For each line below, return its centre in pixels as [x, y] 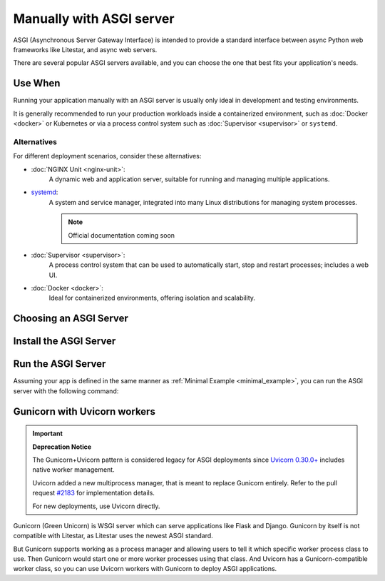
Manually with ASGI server [94, 19]
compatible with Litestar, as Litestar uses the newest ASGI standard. [113, 536]
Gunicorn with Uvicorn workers [84, 411]
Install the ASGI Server [65, 342]
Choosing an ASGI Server [71, 319]
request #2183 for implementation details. [93, 493]
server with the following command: [66, 391]
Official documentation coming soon [121, 235]
